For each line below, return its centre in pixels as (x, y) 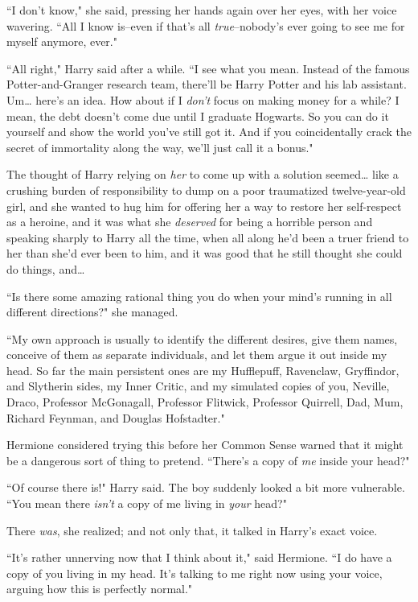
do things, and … (46, 268)
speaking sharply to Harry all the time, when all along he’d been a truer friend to (208, 237)
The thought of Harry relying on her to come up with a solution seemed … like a (203, 174)
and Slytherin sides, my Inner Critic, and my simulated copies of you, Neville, (198, 386)
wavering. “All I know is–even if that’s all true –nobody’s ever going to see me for (206, 25)
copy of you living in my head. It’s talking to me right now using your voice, (195, 573)
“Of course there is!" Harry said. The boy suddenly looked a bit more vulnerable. (206, 487)
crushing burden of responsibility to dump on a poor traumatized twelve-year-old (206, 190)
